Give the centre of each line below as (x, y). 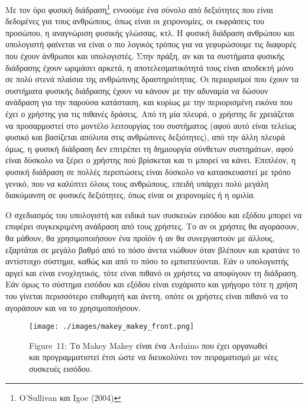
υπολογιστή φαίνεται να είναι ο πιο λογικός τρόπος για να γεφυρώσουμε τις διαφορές (151, 44)
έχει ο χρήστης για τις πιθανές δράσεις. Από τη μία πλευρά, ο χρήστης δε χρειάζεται (150, 114)
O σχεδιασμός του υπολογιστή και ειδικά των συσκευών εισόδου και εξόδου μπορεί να (154, 214)
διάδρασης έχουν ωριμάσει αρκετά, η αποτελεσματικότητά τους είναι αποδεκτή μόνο (150, 67)
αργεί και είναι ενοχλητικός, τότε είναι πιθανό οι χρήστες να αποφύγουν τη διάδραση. (152, 272)
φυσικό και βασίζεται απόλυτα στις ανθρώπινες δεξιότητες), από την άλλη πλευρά (145, 137)
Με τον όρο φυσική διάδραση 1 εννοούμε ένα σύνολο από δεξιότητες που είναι (139, 9)
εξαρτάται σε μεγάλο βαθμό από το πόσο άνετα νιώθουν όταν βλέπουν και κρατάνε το (153, 249)
